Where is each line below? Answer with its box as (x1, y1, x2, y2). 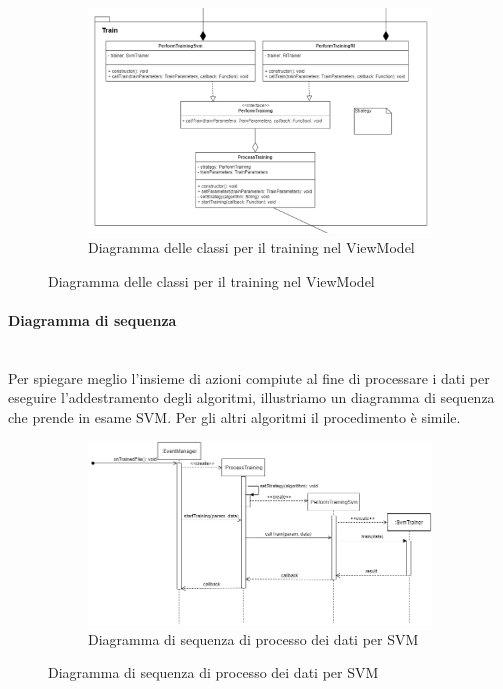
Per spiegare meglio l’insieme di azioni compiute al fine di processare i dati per (8, 367, 490, 388)
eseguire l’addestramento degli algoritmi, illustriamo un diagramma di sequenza (8, 387, 495, 408)
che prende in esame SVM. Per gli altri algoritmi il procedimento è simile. (8, 406, 461, 427)
